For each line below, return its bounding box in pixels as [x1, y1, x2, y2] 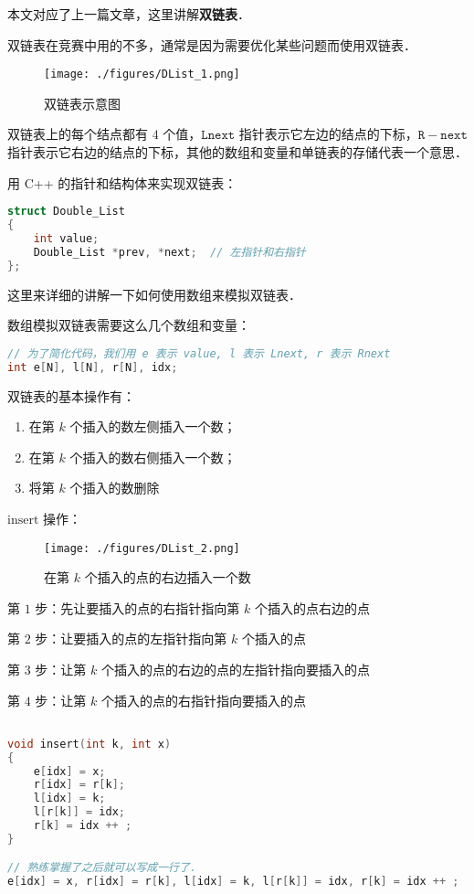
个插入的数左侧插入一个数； [69, 417, 237, 436]
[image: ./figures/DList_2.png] [44, 541, 240, 555]
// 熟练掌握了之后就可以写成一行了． [7, 861, 201, 875]
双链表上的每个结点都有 [7, 124, 148, 144]
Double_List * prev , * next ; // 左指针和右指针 [33, 245, 306, 259]
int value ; [33, 231, 100, 245]
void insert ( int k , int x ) [7, 737, 172, 750]
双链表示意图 [44, 93, 121, 112]
